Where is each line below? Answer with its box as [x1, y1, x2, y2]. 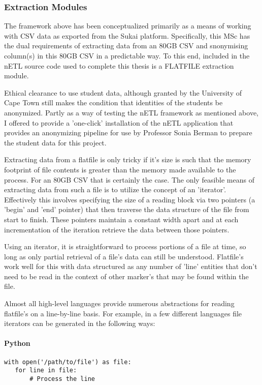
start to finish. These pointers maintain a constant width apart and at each [4, 214, 239, 224]
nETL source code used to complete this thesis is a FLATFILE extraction [4, 60, 234, 71]
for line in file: [15, 367, 77, 374]
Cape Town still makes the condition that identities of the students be [4, 97, 223, 108]
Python [4, 338, 30, 348]
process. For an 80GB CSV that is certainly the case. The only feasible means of [4, 174, 254, 185]
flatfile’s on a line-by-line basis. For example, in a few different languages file [4, 308, 242, 318]
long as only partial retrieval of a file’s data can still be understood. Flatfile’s [4, 251, 244, 261]
